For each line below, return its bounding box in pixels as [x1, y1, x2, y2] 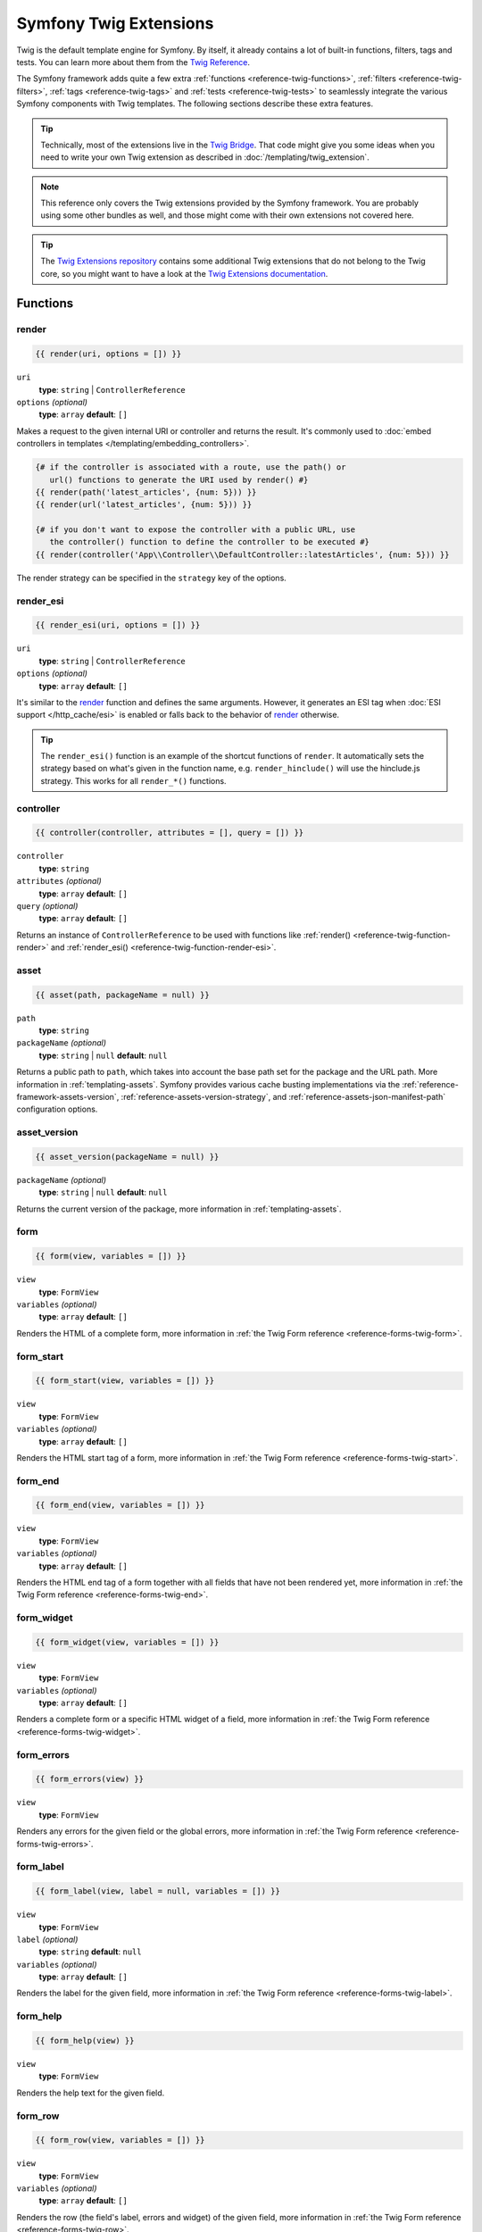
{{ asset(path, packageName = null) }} [35, 989, 210, 1000]
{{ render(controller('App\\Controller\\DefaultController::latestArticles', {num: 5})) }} [35, 549, 450, 560]
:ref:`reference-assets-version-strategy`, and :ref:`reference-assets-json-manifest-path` [120, 1092, 446, 1103]
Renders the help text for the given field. [16, 2087, 165, 2098]
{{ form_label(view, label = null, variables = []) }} [35, 1886, 280, 1896]
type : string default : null [38, 1946, 142, 1957]
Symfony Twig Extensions [16, 13, 214, 33]
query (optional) [16, 900, 79, 911]
